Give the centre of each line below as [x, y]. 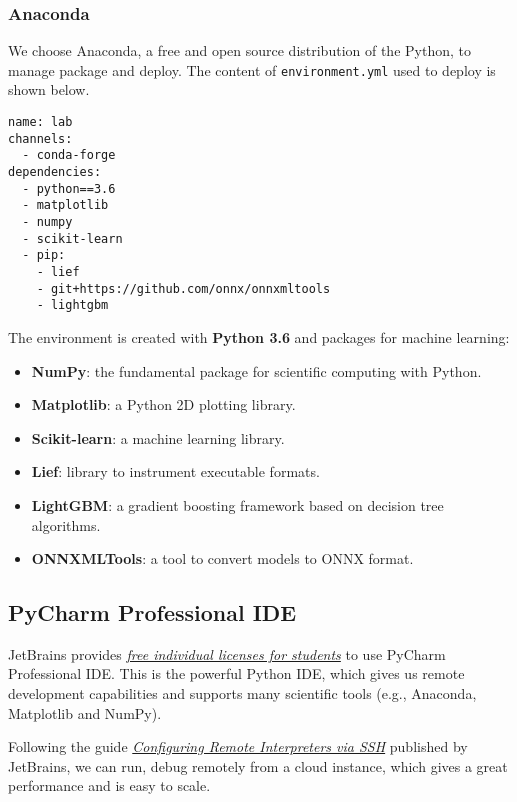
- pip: [44, 255]
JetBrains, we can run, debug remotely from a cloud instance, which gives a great [258, 765]
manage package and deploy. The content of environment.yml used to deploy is [252, 69]
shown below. [49, 89]
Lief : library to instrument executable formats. [175, 471]
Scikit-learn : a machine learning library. [158, 437]
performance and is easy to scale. [109, 785]
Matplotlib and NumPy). [85, 712]
